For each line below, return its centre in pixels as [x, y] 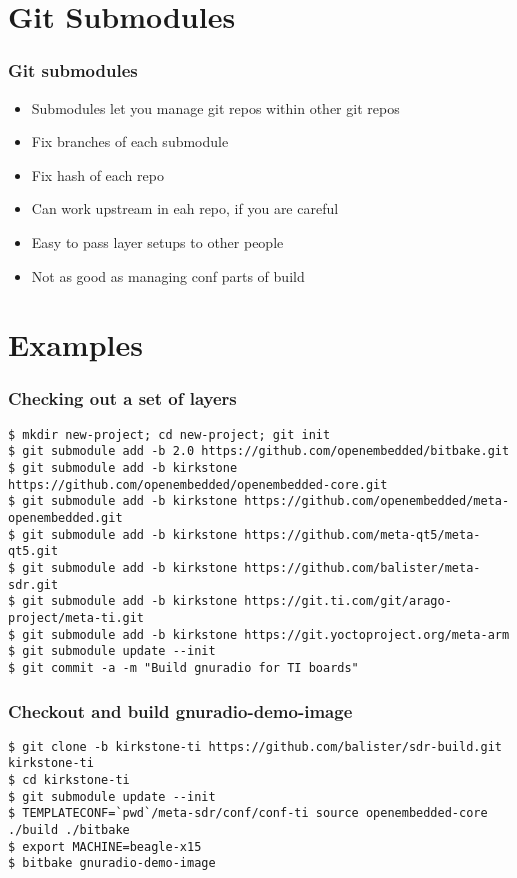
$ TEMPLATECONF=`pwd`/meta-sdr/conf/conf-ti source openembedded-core [248, 813]
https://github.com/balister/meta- [362, 568]
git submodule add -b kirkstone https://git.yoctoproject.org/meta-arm [266, 634]
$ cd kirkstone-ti [69, 780]
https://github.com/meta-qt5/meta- [362, 534]
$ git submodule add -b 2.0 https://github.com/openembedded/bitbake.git [259, 451]
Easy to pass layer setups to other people [157, 241]
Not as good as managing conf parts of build [168, 275]
